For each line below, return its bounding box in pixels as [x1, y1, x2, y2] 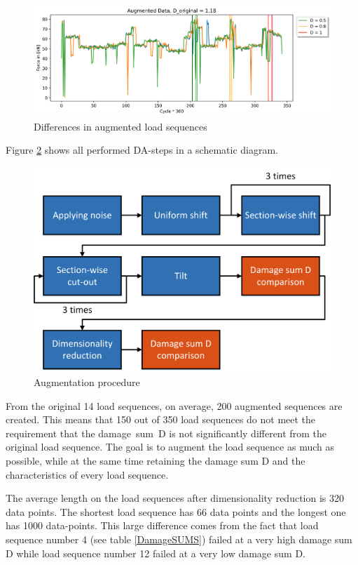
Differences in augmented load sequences [34, 119, 207, 133]
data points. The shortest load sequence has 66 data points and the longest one [6, 504, 346, 519]
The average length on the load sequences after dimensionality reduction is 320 [6, 491, 345, 505]
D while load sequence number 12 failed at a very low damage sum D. [6, 545, 305, 560]
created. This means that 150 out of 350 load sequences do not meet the [6, 412, 316, 427]
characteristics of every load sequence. [6, 467, 169, 481]
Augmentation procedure [34, 375, 140, 390]
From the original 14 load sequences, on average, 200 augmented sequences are [6, 398, 343, 413]
